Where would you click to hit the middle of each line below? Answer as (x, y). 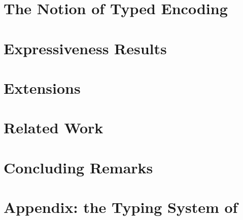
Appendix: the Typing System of (121, 207)
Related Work (54, 127)
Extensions (42, 87)
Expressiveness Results (85, 48)
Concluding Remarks (78, 167)
